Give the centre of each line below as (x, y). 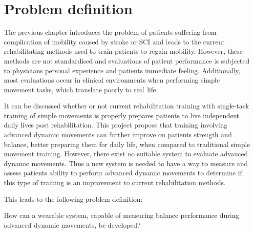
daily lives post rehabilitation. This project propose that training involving (116, 125)
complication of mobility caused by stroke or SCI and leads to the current (114, 41)
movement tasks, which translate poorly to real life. (81, 89)
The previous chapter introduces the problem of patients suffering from (110, 32)
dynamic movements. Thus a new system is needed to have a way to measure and (126, 163)
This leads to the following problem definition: (73, 199)
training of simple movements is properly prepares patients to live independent (122, 115)
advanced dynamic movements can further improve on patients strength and (118, 135)
